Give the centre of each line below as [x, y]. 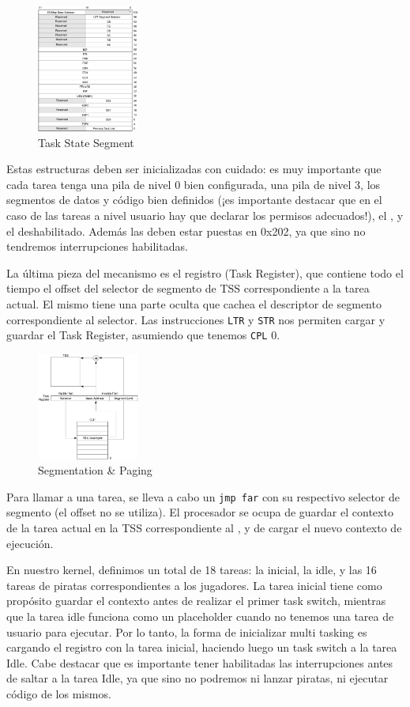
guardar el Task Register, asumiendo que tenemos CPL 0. [143, 335]
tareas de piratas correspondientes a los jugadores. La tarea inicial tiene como [194, 585]
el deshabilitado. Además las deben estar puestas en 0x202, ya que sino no [186, 231]
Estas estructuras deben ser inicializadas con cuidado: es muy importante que [194, 169]
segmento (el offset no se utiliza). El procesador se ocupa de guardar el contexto [200, 512]
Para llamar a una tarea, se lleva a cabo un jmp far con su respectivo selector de [203, 496]
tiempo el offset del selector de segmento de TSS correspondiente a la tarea [188, 288]
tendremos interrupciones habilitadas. [97, 246]
